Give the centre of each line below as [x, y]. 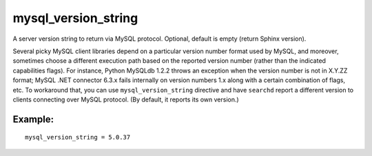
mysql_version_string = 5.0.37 [78, 137]
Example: [33, 119]
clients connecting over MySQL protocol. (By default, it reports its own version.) [126, 99]
